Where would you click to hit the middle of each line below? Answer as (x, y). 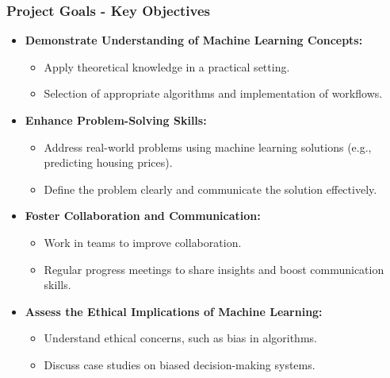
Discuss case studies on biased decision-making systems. (180, 364)
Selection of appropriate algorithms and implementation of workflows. (213, 93)
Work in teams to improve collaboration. (143, 242)
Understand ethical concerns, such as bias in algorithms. (180, 338)
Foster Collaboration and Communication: (143, 216)
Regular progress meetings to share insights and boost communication (214, 269)
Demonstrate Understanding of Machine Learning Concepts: (194, 40)
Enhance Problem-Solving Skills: (116, 120)
